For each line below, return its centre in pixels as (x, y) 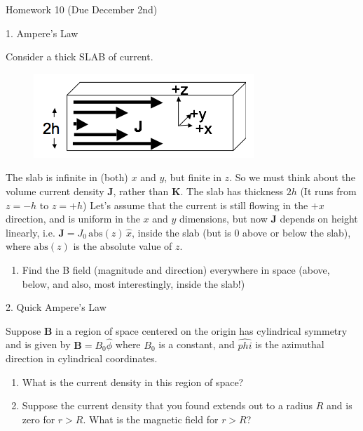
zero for (39, 419)
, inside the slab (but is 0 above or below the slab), (241, 232)
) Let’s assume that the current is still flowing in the (196, 205)
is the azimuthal (290, 344)
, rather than (141, 191)
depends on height (319, 219)
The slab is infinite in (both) (67, 177)
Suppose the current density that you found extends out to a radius (167, 405)
